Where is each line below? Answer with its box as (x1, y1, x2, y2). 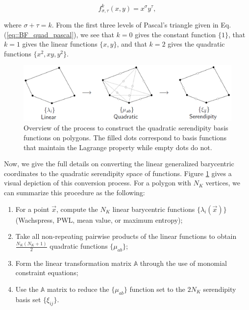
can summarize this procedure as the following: (4, 187, 145, 197)
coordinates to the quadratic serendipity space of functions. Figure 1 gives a (4, 168, 232, 178)
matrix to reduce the (47, 284, 109, 294)
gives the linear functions (22, 39, 98, 49)
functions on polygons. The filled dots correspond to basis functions (24, 132, 227, 142)
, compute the (56, 204, 98, 214)
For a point (15, 204, 50, 214)
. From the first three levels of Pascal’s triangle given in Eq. (51, 19, 231, 29)
